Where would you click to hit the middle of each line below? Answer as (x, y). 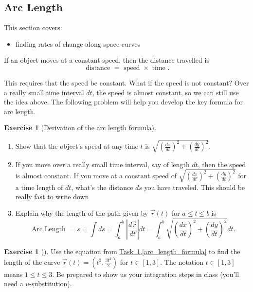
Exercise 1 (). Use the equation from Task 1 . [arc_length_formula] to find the (122, 251)
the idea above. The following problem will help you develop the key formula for (123, 102)
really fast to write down (52, 197)
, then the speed (222, 164)
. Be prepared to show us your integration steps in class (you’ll (146, 274)
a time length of (39, 187)
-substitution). (51, 283)
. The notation (182, 262)
